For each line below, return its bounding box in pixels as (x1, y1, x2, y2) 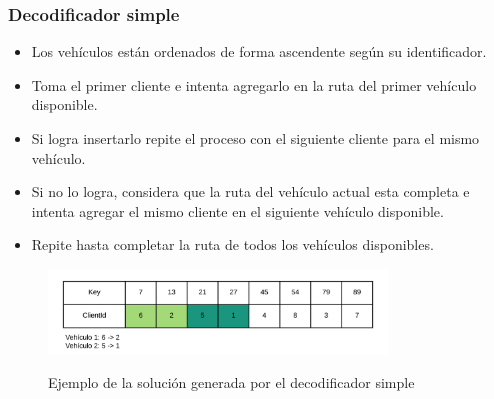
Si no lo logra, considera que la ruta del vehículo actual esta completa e (31, 181, 470, 202)
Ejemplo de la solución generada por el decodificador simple (48, 372, 415, 393)
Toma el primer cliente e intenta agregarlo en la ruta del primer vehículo (31, 74, 477, 95)
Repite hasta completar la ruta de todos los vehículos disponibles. (31, 234, 434, 255)
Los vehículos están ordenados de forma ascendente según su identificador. (31, 41, 487, 62)
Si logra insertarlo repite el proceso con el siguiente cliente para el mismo (31, 128, 480, 148)
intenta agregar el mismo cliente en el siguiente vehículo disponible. (31, 200, 444, 221)
